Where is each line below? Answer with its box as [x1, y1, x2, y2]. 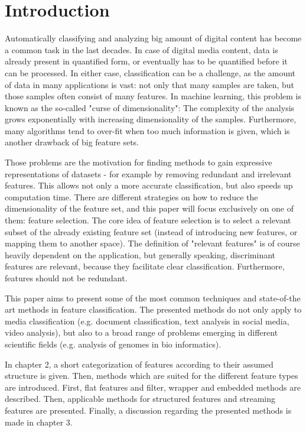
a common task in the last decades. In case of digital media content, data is [5, 43, 278, 56]
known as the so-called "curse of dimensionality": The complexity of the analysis [5, 101, 295, 113]
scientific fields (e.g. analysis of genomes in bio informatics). [5, 337, 222, 350]
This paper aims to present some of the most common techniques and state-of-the [5, 291, 301, 304]
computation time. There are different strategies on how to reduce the [5, 190, 258, 203]
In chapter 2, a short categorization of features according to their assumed [5, 358, 274, 370]
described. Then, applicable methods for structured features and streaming [5, 392, 275, 405]
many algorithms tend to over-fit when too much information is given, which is [5, 124, 290, 137]
